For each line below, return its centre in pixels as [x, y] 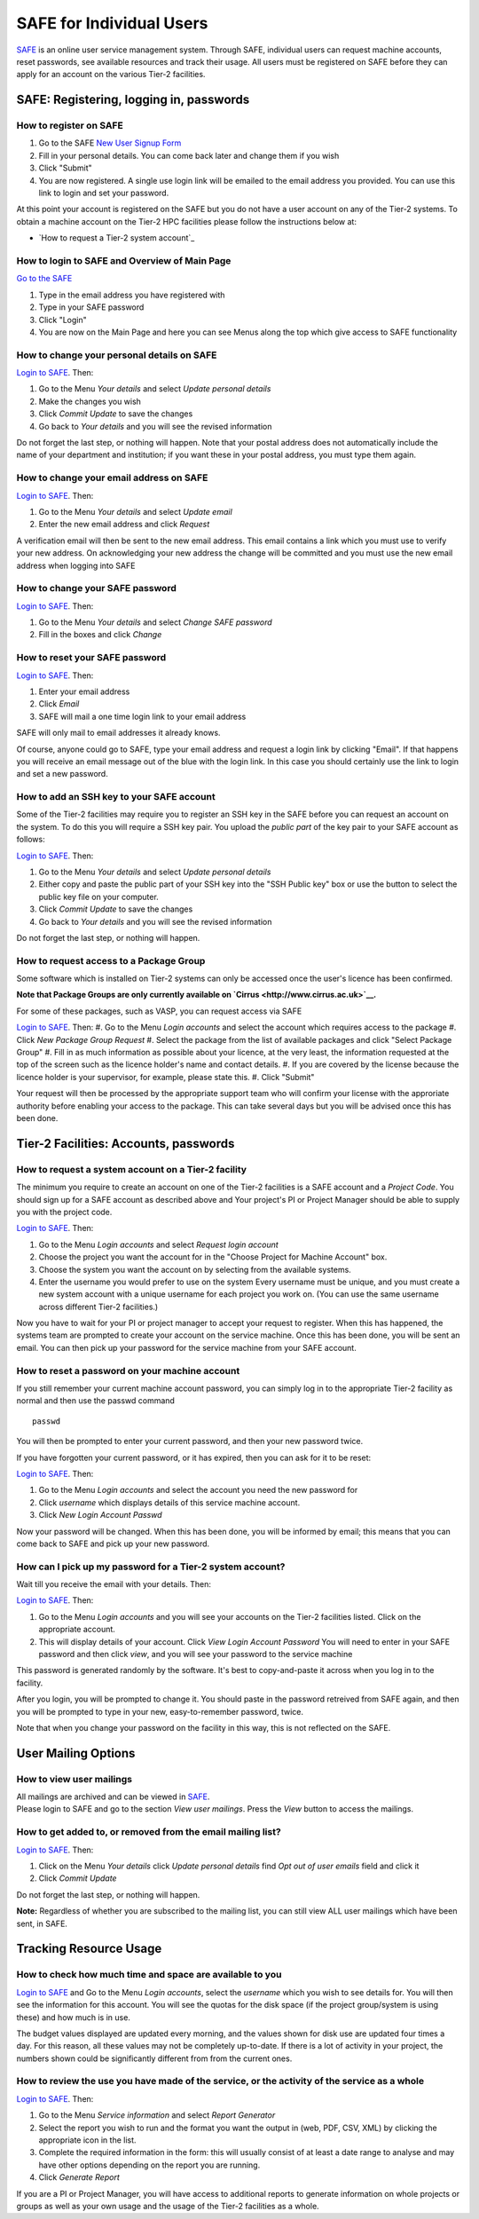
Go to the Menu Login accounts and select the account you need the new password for [198, 1490]
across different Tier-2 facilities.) [98, 1307]
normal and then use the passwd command [95, 1401]
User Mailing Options [76, 1753]
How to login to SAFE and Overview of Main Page [124, 260]
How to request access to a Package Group [111, 960]
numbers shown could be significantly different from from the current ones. [154, 2058]
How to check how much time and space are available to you [149, 1975]
